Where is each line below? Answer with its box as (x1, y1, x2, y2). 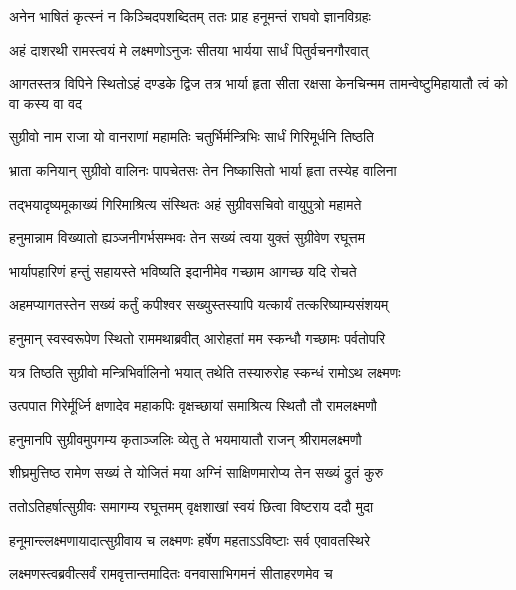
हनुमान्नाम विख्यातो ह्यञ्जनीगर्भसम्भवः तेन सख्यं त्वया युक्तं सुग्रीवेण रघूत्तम (9, 227, 366, 248)
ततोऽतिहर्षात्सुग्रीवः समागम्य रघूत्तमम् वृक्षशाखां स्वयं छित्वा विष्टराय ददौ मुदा (9, 495, 374, 516)
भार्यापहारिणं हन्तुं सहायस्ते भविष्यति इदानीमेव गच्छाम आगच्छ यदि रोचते (9, 260, 357, 281)
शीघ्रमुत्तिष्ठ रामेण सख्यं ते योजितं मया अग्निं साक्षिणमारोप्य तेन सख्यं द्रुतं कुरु (9, 462, 384, 483)
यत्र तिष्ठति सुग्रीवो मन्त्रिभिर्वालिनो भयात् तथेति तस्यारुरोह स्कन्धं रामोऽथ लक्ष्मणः (9, 361, 401, 382)
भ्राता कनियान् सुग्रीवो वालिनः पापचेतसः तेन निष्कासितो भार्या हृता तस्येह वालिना (9, 159, 397, 180)
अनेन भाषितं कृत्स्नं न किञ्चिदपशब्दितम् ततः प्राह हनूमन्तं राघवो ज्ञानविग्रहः (9, 6, 371, 26)
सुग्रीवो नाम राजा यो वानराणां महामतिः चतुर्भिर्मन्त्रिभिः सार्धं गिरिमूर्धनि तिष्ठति (9, 126, 375, 147)
